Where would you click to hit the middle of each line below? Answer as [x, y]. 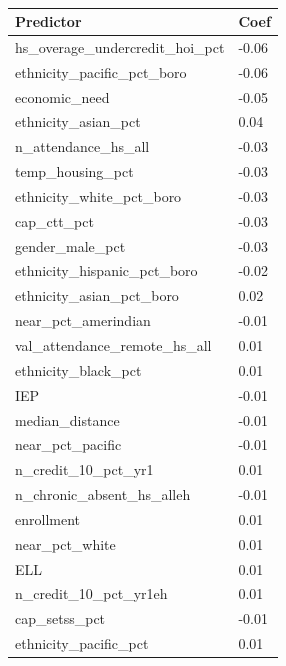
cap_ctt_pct [54, 220]
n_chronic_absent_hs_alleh [103, 494]
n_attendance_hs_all [82, 146]
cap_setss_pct [60, 618]
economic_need [62, 96]
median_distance [67, 419]
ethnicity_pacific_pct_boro [101, 71]
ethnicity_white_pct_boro [98, 195]
